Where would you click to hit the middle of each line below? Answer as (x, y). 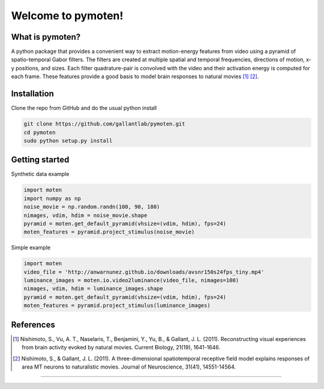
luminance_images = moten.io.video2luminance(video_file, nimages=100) (131, 280)
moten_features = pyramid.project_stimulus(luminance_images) (117, 306)
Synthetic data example (40, 174)
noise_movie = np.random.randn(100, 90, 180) (92, 207)
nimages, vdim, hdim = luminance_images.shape (93, 289)
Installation (32, 94)
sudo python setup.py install (68, 140)
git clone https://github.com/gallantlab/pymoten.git (104, 124)
